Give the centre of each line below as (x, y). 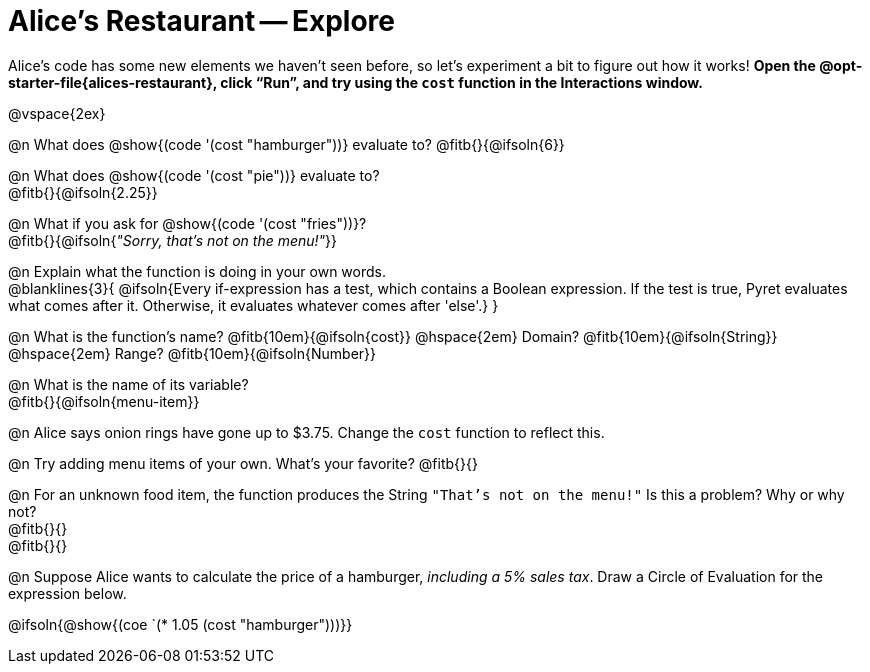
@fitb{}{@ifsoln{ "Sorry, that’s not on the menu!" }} (173, 240)
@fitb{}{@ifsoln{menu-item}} (104, 401)
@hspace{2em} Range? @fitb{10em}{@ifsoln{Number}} (192, 353)
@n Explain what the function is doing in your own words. (197, 271)
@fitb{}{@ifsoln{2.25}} (83, 192)
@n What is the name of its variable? (128, 384)
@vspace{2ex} (57, 113)
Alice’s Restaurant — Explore (202, 21)
